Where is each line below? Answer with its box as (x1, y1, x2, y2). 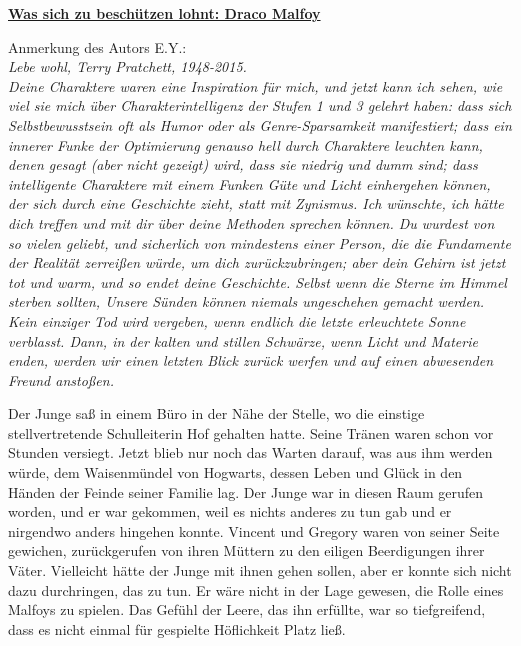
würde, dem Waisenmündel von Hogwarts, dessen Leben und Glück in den (8, 462, 463, 483)
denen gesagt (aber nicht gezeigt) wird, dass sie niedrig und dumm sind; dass (8, 154, 478, 175)
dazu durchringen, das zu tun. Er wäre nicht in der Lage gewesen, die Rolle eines (8, 579, 504, 600)
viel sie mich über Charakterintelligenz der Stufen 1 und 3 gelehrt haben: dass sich (8, 95, 512, 116)
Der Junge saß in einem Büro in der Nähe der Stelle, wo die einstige (8, 403, 425, 424)
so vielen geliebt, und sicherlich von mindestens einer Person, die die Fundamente (8, 232, 511, 253)
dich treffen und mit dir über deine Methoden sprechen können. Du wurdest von (8, 212, 495, 233)
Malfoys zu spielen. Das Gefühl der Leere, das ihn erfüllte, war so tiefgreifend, (8, 599, 486, 620)
